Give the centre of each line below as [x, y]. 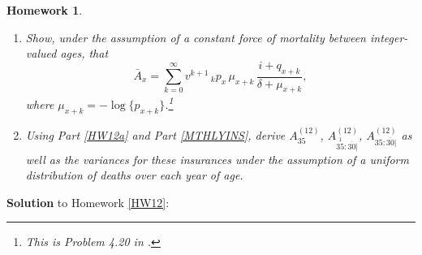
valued [41, 53]
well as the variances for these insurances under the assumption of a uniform [217, 159]
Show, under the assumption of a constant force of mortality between [196, 37]
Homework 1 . [45, 10]
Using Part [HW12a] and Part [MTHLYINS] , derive [155, 134]
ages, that [84, 53]
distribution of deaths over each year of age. [134, 175]
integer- [389, 37]
